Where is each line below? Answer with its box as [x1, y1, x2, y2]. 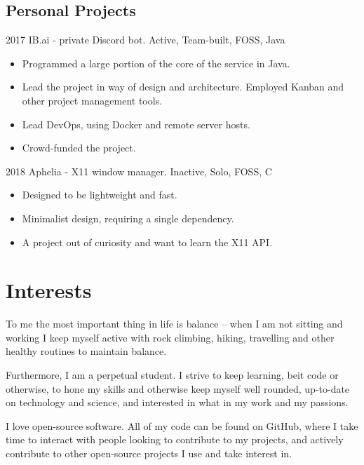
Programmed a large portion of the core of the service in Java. [22, 55, 290, 70]
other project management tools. [22, 93, 163, 107]
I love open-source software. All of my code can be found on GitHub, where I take [6, 418, 358, 433]
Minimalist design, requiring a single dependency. [22, 210, 234, 225]
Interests [6, 276, 92, 304]
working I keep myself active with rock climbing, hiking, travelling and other [6, 330, 335, 344]
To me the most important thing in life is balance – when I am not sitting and [6, 316, 343, 331]
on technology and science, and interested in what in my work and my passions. [6, 395, 349, 410]
